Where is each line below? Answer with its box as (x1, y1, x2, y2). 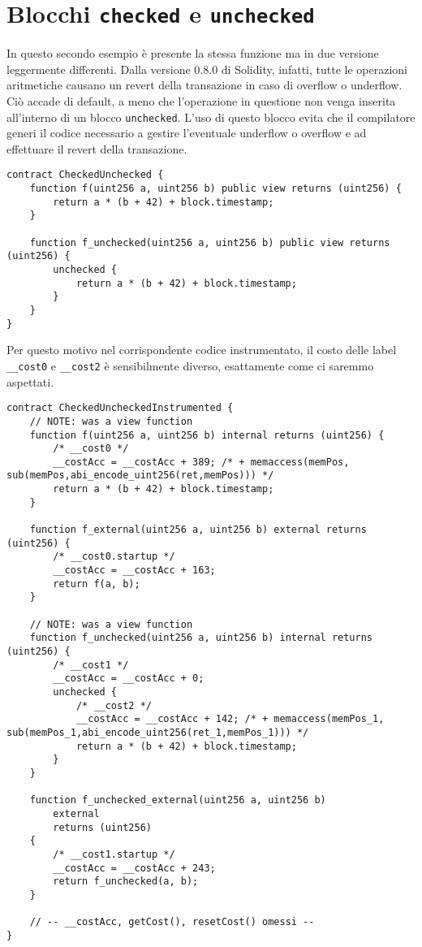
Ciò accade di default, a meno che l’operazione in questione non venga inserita (6, 93, 396, 110)
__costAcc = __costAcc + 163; (53, 564, 216, 577)
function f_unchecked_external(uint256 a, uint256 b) (29, 794, 326, 806)
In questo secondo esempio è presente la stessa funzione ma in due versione (6, 45, 379, 62)
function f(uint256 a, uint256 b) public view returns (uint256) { (29, 183, 402, 195)
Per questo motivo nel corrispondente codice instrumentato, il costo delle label (6, 341, 397, 358)
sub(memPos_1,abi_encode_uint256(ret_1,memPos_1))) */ (6, 726, 309, 738)
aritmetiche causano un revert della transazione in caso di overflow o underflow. (6, 76, 403, 93)
